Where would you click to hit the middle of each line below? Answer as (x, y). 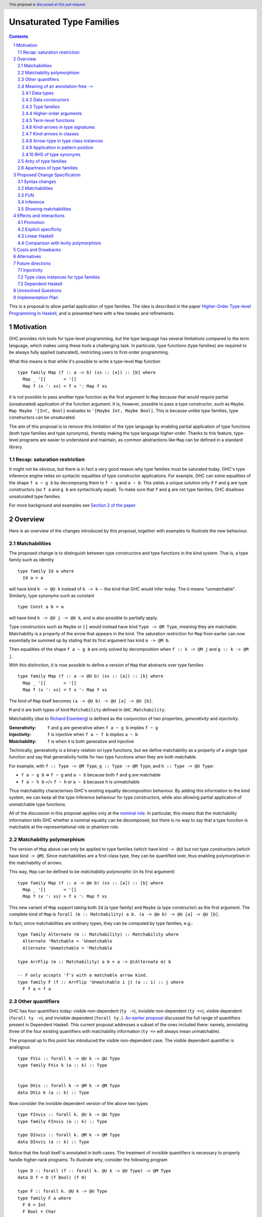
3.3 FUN (26, 195)
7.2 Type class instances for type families (59, 277)
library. (16, 447)
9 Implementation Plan (36, 297)
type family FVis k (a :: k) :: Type (63, 1065)
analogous (19, 1047)
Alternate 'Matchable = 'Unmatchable (67, 941)
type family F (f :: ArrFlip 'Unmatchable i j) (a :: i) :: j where (101, 982)
